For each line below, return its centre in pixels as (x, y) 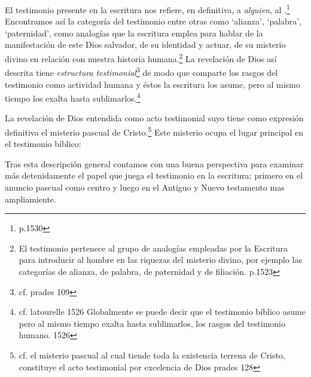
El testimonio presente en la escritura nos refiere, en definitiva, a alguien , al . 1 (147, 9)
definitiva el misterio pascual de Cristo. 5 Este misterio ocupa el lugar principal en (154, 131)
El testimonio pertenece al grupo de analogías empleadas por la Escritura (153, 248)
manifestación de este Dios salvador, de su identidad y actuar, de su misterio (145, 45)
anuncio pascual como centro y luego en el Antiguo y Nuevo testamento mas (145, 187)
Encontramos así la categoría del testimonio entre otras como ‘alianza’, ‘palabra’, (153, 21)
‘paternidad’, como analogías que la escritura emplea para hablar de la (134, 33)
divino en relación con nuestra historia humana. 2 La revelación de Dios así (141, 58)
